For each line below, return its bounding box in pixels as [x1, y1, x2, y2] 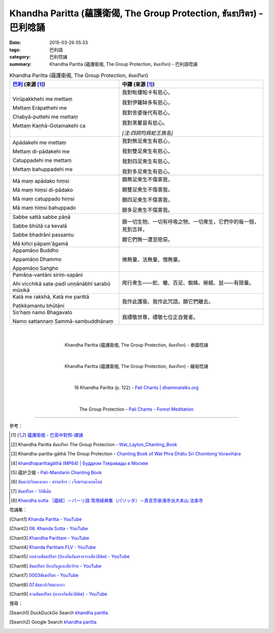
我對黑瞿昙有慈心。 [122, 120, 168, 127]
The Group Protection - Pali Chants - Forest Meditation [79, 406, 194, 412]
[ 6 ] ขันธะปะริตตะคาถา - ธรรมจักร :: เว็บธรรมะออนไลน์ [11, 479, 102, 485]
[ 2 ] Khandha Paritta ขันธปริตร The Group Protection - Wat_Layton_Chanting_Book [11, 441, 178, 447]
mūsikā [12, 286, 30, 294]
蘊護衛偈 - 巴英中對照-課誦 [27, 432, 83, 438]
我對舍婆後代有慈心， [122, 109, 174, 117]
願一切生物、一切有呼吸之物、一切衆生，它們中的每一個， [122, 218, 260, 225]
